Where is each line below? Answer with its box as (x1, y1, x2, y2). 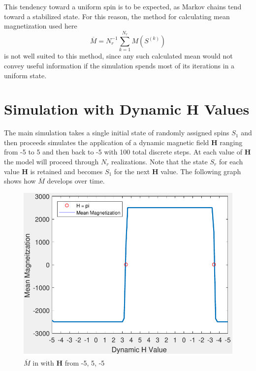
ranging (220, 137, 243, 147)
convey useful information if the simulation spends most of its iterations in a (4, 60, 235, 70)
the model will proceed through (4, 156, 99, 166)
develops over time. (47, 176, 105, 186)
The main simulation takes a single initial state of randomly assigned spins (4, 127, 229, 138)
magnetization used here (4, 21, 77, 31)
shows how (4, 176, 36, 186)
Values (204, 99, 250, 119)
